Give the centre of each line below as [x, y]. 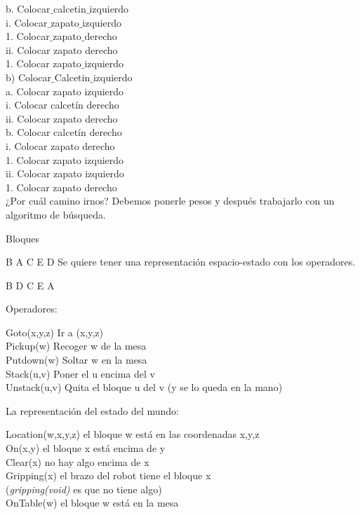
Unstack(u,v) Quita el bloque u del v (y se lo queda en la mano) [144, 387]
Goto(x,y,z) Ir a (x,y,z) [54, 332]
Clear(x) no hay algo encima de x [78, 461]
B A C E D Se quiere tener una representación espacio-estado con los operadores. [181, 262]
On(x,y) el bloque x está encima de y [86, 448]
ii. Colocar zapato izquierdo [65, 173]
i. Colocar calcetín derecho [62, 105]
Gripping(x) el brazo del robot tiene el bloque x [108, 475]
